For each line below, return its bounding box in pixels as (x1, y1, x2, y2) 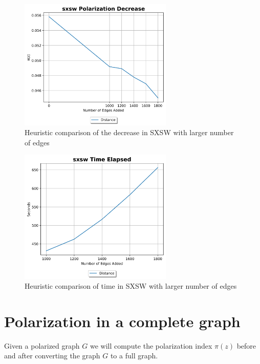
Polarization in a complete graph (4, 310, 241, 331)
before (236, 340, 256, 351)
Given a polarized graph (4, 340, 80, 351)
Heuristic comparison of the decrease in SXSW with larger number (25, 127, 234, 138)
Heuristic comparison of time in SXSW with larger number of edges (25, 281, 237, 291)
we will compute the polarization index (90, 340, 212, 351)
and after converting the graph (4, 350, 100, 361)
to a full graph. (110, 350, 158, 361)
